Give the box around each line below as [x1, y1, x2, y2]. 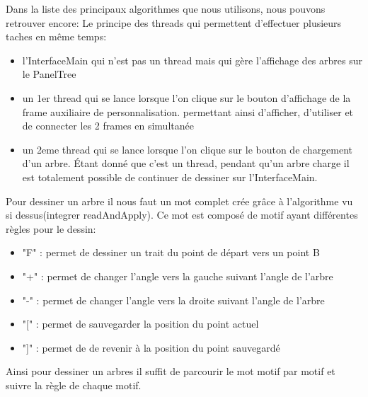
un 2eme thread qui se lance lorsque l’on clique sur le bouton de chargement [22, 142, 353, 156]
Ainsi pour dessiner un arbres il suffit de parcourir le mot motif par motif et [6, 364, 335, 379]
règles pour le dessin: [6, 221, 96, 236]
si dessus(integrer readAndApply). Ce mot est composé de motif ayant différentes [6, 207, 358, 222]
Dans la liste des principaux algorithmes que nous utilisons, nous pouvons [6, 1, 326, 16]
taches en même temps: [6, 29, 107, 44]
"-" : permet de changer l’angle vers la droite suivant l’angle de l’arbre [22, 292, 325, 307]
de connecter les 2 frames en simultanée [22, 118, 194, 133]
